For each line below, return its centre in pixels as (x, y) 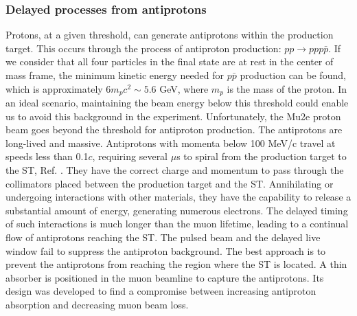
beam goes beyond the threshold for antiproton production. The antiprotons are (174, 129)
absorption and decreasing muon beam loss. (97, 304)
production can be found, (293, 75)
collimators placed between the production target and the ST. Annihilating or (170, 183)
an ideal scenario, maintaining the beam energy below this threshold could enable (177, 103)
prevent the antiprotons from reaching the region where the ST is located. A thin (176, 264)
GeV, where (184, 88)
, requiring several (130, 156)
